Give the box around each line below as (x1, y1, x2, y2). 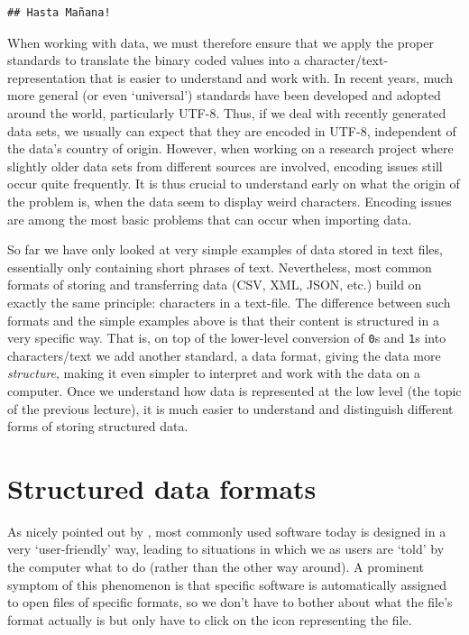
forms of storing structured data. (7, 417, 189, 436)
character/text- (304, 51, 389, 69)
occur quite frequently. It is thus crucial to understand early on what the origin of (7, 174, 460, 193)
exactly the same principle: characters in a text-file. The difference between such (7, 292, 451, 311)
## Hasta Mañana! (7, 6, 111, 19)
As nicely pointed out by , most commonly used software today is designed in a (7, 521, 446, 540)
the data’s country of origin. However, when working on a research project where (7, 139, 454, 158)
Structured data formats (7, 469, 317, 506)
